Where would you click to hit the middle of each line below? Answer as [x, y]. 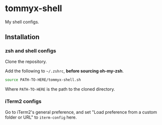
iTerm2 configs [23, 101]
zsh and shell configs [31, 51]
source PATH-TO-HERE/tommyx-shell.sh [43, 80]
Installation [22, 37]
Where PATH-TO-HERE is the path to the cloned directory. [60, 89]
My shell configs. [22, 22]
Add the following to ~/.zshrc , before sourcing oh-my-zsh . [65, 71]
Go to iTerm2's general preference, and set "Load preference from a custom [81, 112]
